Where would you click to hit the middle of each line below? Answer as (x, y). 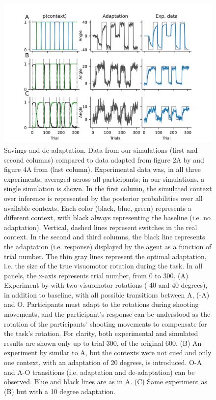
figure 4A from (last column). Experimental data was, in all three (103, 169)
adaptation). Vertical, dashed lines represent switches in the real (101, 227)
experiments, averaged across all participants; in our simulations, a (104, 179)
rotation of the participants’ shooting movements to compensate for (106, 323)
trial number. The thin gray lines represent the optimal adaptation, (105, 256)
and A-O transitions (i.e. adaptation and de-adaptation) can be (99, 372)
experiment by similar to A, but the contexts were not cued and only (108, 352)
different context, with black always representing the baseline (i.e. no (108, 217)
